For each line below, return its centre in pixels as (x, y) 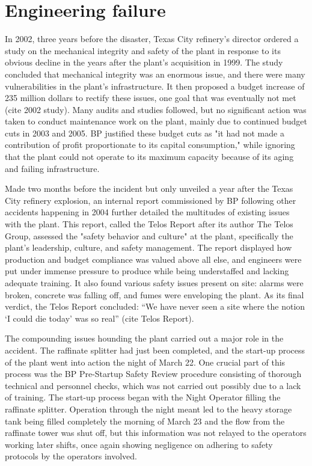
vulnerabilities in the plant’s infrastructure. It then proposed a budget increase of (155, 86)
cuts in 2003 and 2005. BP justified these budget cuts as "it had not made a (145, 133)
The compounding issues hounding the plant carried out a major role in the (144, 338)
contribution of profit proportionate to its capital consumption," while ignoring (150, 145)
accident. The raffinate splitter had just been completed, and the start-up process (155, 350)
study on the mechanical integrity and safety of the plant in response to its (143, 50)
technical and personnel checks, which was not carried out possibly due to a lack (153, 385)
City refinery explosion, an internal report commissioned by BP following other (151, 200)
